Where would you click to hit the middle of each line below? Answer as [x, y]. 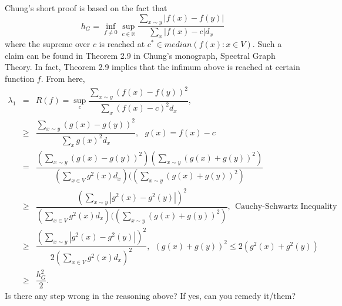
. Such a [267, 44]
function [20, 78]
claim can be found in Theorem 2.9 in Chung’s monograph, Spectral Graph [140, 55]
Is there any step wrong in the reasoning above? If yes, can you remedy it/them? [150, 296]
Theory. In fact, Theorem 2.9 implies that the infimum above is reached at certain [152, 67]
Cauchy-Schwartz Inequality [286, 207]
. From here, [63, 78]
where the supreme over [48, 44]
